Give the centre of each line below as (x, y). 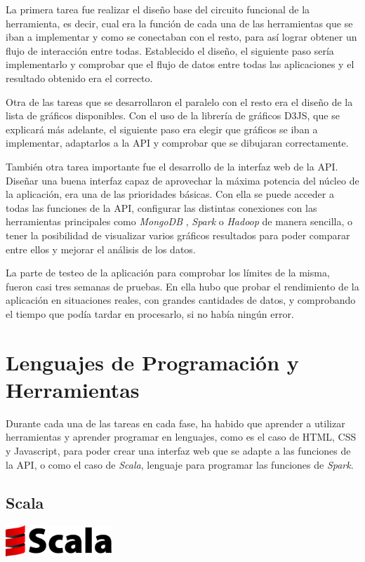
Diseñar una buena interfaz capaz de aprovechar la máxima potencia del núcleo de (182, 180)
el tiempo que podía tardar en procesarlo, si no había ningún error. (150, 313)
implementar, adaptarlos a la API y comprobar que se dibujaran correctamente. (177, 143)
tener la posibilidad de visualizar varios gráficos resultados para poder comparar (178, 235)
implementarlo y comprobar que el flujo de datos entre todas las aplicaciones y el (180, 64)
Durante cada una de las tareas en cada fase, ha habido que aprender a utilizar (175, 423)
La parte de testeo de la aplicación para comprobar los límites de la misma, (168, 273)
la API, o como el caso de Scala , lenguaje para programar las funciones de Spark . (180, 464)
